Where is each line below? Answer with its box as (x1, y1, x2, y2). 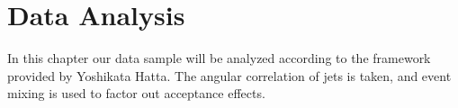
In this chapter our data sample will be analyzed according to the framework (7, 49, 431, 67)
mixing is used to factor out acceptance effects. (7, 84, 265, 103)
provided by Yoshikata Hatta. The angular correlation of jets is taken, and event (7, 66, 452, 85)
